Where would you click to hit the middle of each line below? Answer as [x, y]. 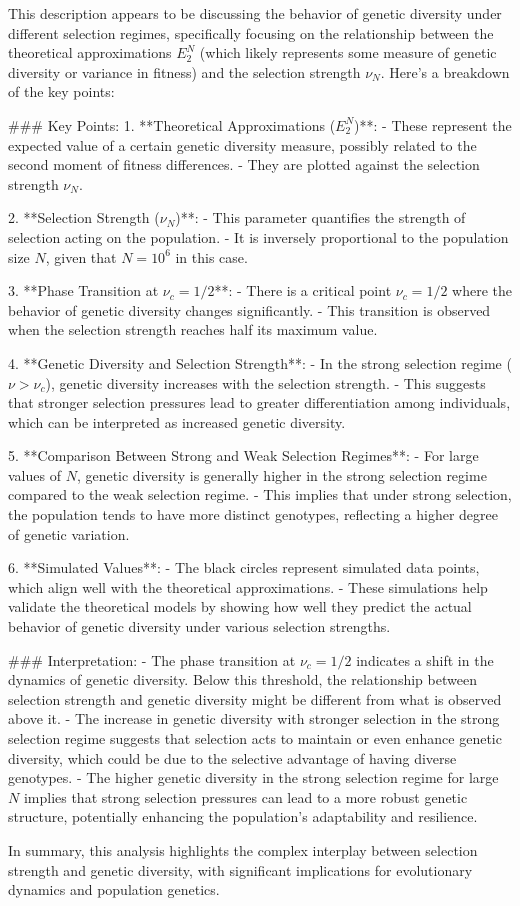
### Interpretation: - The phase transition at [152, 659]
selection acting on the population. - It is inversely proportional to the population [258, 236]
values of [34, 474]
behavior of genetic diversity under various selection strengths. [199, 626]
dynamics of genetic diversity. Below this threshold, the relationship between [242, 679]
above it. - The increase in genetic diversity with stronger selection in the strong [254, 718]
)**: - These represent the [433, 124]
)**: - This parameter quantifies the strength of [320, 217]
